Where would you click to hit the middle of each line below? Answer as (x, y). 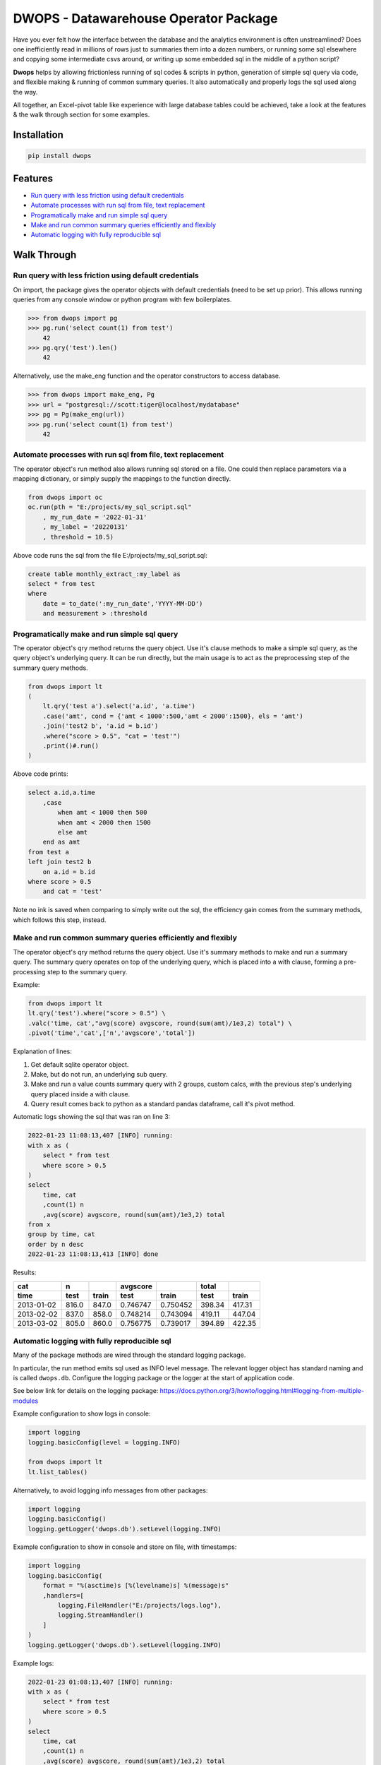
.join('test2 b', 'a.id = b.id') (101, 726)
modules (26, 1401)
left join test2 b (60, 862)
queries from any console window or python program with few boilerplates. (122, 299)
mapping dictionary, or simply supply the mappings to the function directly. (122, 479)
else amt (73, 832)
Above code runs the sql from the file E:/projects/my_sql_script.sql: (110, 555)
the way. (25, 92)
